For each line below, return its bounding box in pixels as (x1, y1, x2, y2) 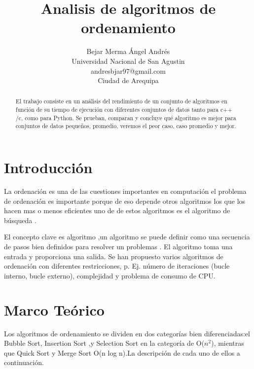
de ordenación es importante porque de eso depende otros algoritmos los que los (4, 195, 246, 206)
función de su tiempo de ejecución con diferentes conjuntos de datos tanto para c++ (15, 105, 232, 114)
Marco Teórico (4, 299, 105, 320)
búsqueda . (4, 215, 36, 225)
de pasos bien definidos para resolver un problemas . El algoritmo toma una (4, 241, 233, 252)
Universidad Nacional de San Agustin (72, 55, 185, 66)
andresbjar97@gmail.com (91, 65, 166, 76)
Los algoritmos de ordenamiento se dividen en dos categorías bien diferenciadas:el (4, 328, 250, 338)
